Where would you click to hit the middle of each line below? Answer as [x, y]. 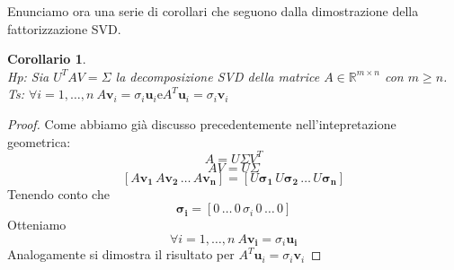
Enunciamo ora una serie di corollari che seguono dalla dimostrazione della [213, 11]
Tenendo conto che [58, 193]
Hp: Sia [28, 76]
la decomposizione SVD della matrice [218, 76]
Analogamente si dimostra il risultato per [121, 254]
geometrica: [39, 141]
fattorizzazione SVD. [64, 28]
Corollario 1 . [47, 59]
